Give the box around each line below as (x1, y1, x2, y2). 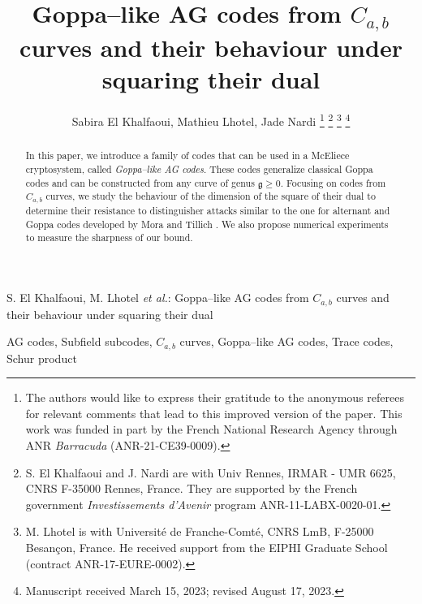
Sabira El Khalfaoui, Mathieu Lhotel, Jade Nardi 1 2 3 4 (71, 110, 351, 129)
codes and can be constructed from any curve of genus (25, 175, 255, 189)
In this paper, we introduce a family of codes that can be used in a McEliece (25, 149, 350, 162)
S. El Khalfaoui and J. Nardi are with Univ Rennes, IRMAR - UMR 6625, (25, 464, 396, 481)
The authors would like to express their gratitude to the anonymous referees (25, 389, 404, 406)
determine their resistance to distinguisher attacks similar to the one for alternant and (25, 204, 390, 218)
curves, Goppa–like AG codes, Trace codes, (179, 333, 394, 350)
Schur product (6, 349, 77, 366)
